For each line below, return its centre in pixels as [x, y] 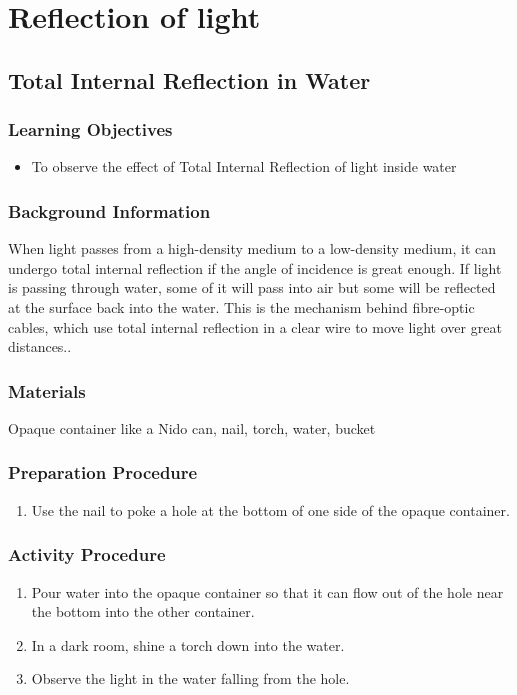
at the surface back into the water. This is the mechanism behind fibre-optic [241, 306]
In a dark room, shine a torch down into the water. [188, 644]
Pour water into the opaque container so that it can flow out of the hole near [267, 591]
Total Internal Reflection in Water [189, 79]
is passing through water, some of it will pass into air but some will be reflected [252, 287]
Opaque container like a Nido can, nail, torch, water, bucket [192, 427]
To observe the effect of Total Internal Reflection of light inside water [244, 166]
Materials [47, 390]
